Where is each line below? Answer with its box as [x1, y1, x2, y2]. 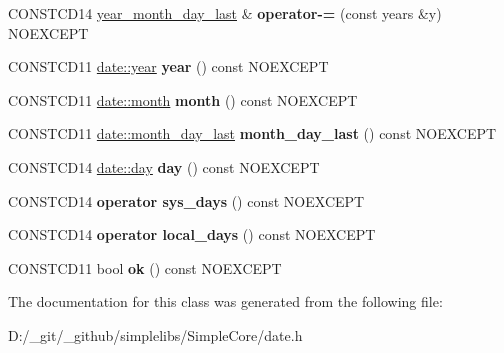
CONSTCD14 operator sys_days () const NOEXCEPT [8, 190, 365, 211]
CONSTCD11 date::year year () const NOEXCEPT [8, 56, 329, 77]
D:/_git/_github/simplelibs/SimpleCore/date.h [8, 324, 303, 345]
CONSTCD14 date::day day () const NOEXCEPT [8, 156, 320, 177]
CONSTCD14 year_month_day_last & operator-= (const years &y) [8, 3, 442, 23]
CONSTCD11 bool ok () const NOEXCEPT [8, 257, 282, 278]
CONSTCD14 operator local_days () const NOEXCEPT [8, 224, 376, 245]
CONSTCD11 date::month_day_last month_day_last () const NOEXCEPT [8, 123, 497, 144]
